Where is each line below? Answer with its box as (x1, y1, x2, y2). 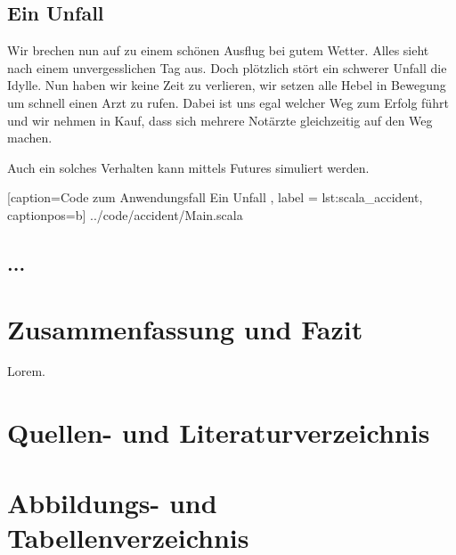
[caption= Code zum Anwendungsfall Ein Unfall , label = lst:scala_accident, (7, 188, 423, 207)
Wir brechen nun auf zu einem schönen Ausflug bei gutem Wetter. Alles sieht (7, 41, 429, 60)
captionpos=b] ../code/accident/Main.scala (7, 205, 243, 224)
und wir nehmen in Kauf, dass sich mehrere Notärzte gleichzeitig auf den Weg (7, 110, 433, 129)
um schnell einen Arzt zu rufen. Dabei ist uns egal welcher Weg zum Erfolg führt (7, 93, 449, 111)
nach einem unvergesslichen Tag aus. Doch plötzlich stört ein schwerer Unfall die (7, 58, 447, 77)
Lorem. (7, 362, 46, 380)
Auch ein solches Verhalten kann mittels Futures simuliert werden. (7, 158, 370, 176)
